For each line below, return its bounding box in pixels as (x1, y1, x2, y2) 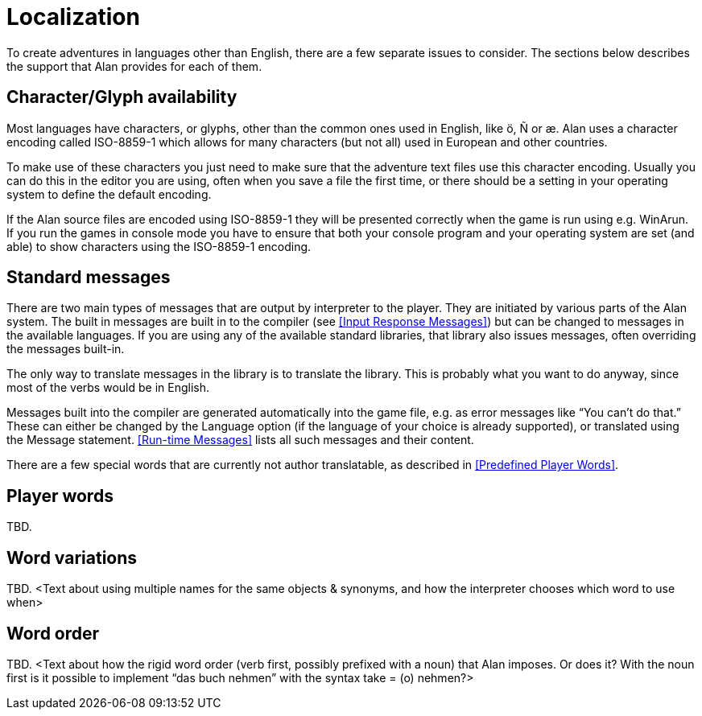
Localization (6, 3, 140, 31)
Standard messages (6, 267, 171, 288)
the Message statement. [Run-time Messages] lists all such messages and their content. (6, 433, 474, 447)
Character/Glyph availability (6, 87, 237, 108)
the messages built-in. (6, 342, 125, 356)
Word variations (6, 547, 138, 568)
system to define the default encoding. (6, 187, 212, 201)
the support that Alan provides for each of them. (6, 59, 262, 73)
